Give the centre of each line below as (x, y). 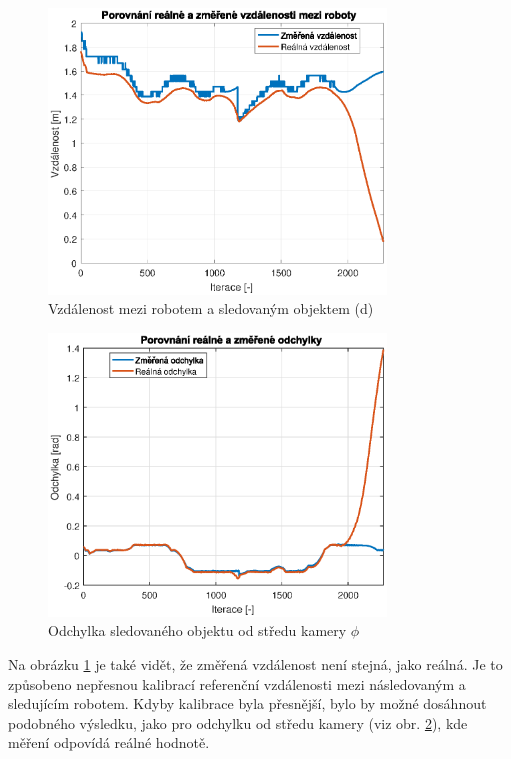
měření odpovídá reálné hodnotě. (109, 742)
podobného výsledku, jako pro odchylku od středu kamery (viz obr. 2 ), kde (238, 722)
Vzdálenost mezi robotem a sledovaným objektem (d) (211, 308)
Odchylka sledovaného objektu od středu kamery (197, 630)
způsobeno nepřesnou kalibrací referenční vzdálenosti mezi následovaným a (237, 683)
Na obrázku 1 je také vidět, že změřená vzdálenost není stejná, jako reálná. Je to (255, 664)
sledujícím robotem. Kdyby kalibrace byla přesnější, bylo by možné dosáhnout (247, 703)
